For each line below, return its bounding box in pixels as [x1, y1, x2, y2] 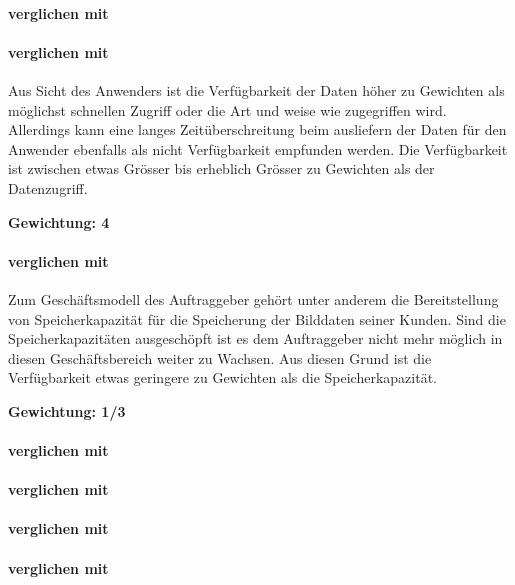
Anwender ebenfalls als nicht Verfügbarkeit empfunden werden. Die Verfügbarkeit [8, 138, 508, 159]
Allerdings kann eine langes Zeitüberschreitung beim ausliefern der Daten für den [8, 119, 507, 140]
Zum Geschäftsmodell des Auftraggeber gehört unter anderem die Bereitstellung [8, 288, 499, 309]
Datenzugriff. [8, 177, 88, 198]
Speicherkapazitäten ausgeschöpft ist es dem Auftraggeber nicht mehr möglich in [8, 328, 503, 349]
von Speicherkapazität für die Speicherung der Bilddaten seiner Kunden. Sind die [8, 308, 506, 329]
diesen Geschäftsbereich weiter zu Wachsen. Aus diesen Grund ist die [8, 347, 432, 368]
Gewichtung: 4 [8, 211, 110, 232]
